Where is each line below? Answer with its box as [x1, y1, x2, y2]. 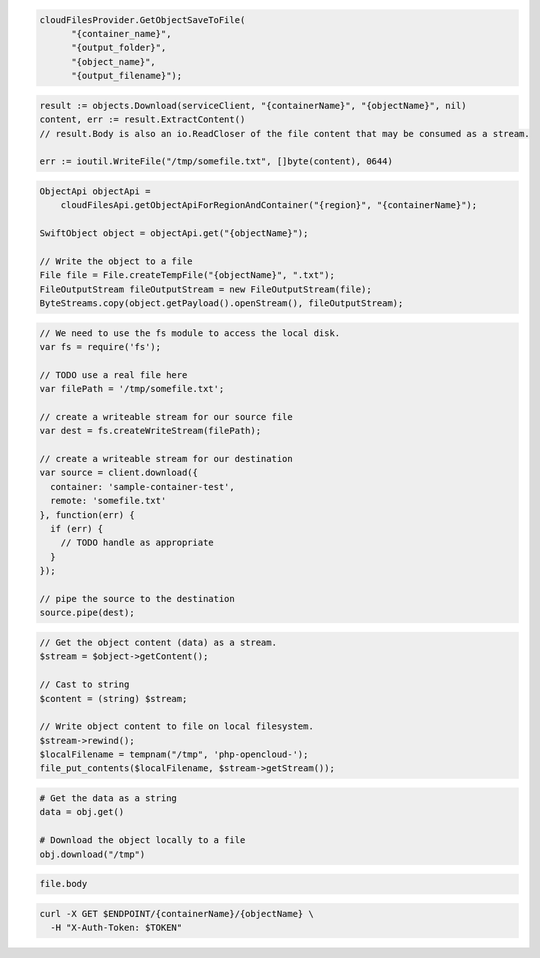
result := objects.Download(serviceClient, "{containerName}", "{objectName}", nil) [39, 100, 467, 111]
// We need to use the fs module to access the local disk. [39, 327, 341, 339]
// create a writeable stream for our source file [39, 411, 294, 422]
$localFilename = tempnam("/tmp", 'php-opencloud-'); [39, 749, 309, 760]
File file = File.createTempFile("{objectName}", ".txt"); [39, 270, 335, 281]
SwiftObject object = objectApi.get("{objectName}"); [39, 228, 309, 239]
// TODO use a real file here [39, 369, 188, 380]
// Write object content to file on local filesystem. [39, 721, 314, 732]
